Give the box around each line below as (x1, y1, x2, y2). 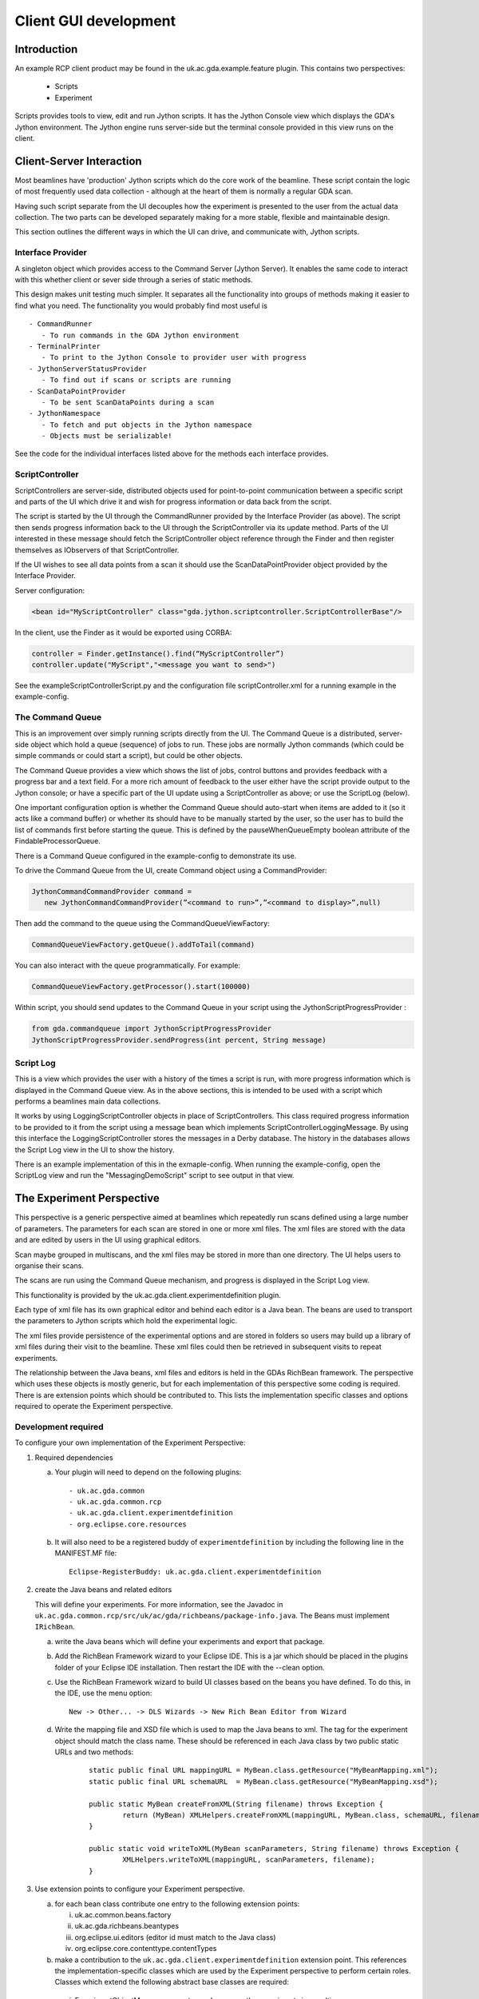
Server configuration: (14, 585, 85, 595)
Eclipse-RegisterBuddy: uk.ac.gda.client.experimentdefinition (69, 1567, 322, 1576)
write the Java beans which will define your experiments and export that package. (54, 1636, 325, 1646)
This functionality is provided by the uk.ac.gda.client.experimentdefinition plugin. (14, 1290, 281, 1299)
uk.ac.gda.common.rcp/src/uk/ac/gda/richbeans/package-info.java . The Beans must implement (34, 1611, 390, 1621)
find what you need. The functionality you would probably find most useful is (14, 301, 267, 310)
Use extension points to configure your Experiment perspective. (34, 1884, 245, 1894)
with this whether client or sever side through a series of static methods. (14, 275, 253, 285)
